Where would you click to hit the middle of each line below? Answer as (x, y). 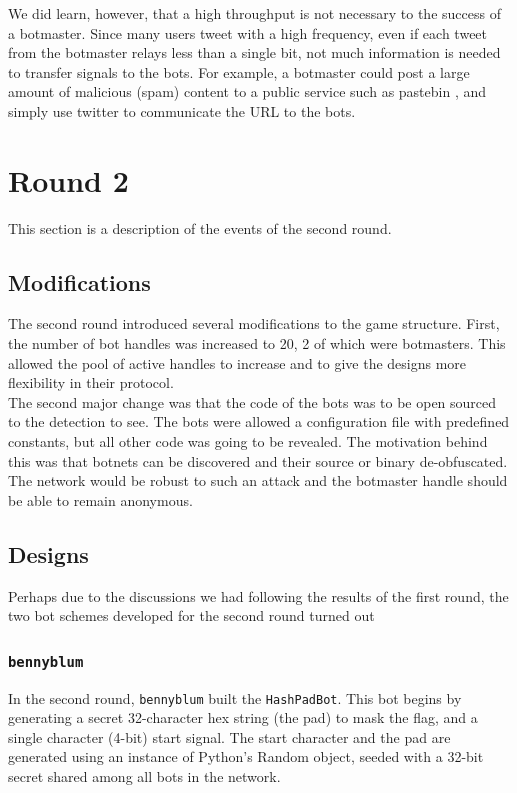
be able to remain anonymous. (100, 499)
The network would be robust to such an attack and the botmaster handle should (258, 480)
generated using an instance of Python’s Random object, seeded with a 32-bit (246, 756)
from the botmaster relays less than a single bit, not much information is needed (254, 52)
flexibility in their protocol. (91, 382)
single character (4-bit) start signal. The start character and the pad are (229, 736)
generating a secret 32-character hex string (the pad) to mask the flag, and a (243, 717)
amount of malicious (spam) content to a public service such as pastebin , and (247, 91)
